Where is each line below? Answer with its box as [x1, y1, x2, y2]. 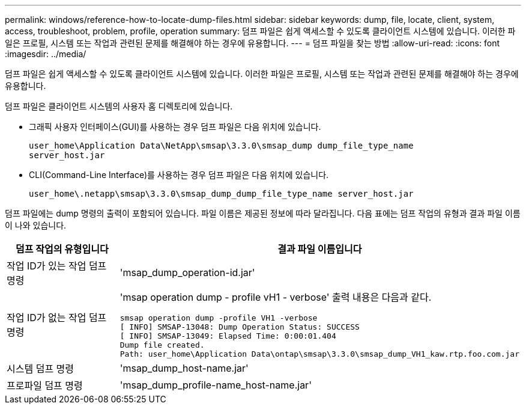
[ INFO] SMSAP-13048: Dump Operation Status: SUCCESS [119, 322, 360, 331]
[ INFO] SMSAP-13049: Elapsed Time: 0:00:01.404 [119, 331, 336, 340]
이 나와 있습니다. [5, 220, 67, 230]
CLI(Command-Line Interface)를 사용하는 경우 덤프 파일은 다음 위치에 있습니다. [29, 170, 329, 180]
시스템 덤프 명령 [7, 363, 74, 375]
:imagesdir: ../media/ [5, 49, 86, 59]
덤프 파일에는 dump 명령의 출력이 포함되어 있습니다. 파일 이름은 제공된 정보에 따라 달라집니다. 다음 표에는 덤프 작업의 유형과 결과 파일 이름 [5, 208, 521, 218]
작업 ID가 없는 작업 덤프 [7, 311, 107, 324]
